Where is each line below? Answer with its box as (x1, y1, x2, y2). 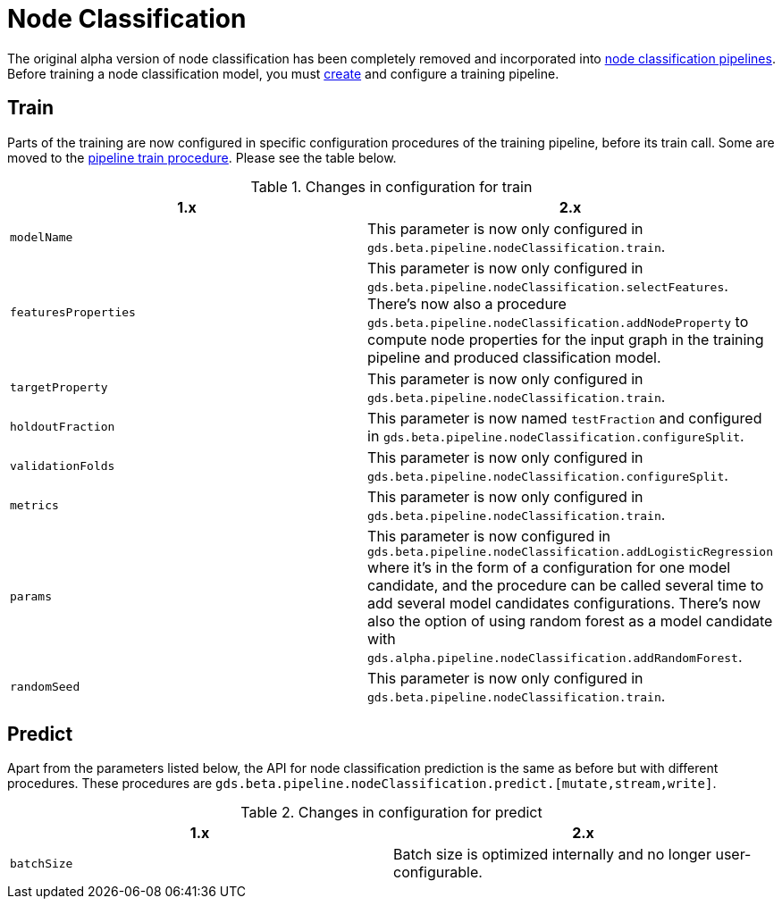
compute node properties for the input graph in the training (367, 330, 764, 348)
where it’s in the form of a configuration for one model (367, 558, 731, 576)
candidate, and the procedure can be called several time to (367, 575, 764, 594)
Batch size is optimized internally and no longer (393, 845, 711, 864)
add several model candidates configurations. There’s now (367, 593, 761, 612)
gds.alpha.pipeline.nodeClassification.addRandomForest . (367, 647, 743, 666)
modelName (10, 231, 73, 245)
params (10, 589, 52, 603)
